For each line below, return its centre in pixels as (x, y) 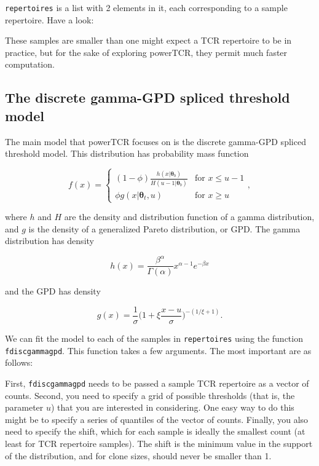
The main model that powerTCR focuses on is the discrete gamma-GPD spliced (156, 141)
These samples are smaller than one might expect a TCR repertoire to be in (148, 40)
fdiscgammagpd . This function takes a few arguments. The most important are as (158, 350)
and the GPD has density (53, 291)
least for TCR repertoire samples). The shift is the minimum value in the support (159, 443)
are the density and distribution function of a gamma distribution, (189, 216)
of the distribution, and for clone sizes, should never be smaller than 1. (138, 455)
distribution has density (49, 241)
